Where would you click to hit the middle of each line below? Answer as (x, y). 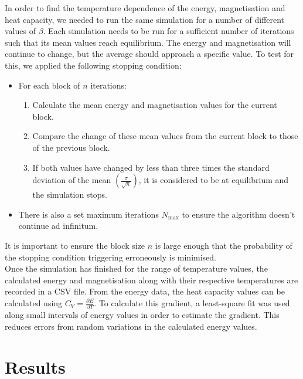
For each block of (49, 85)
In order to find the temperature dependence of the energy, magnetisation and (145, 8)
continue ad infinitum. (58, 226)
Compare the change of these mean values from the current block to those (165, 136)
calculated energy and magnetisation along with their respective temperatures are (151, 280)
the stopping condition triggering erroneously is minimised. (111, 257)
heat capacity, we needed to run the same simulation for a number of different (145, 19)
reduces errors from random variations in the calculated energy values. (131, 326)
